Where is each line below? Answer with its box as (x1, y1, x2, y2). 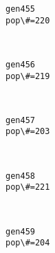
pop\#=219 (5, 71, 50, 81)
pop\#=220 (5, 15, 50, 25)
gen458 (5, 170, 35, 181)
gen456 (5, 59, 35, 69)
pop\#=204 (5, 238, 50, 248)
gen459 (5, 226, 35, 236)
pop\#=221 (5, 182, 50, 192)
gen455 (5, 4, 35, 14)
